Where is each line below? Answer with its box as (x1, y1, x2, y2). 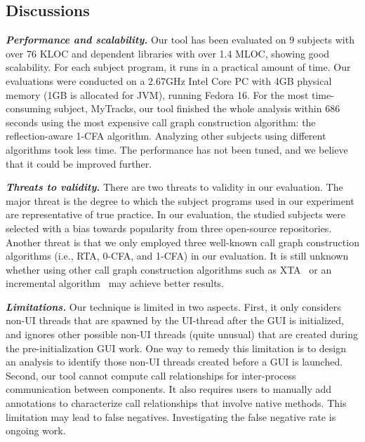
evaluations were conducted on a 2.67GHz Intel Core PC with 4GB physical (6, 73, 332, 88)
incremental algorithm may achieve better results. (6, 276, 225, 290)
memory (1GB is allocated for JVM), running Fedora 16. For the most (6, 87, 309, 102)
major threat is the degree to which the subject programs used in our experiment (6, 193, 354, 208)
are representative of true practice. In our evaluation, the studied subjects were (6, 207, 345, 222)
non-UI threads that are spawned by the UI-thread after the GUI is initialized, (6, 313, 344, 328)
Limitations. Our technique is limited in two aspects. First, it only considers (6, 299, 341, 314)
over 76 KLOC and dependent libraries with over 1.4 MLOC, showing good (6, 46, 330, 60)
